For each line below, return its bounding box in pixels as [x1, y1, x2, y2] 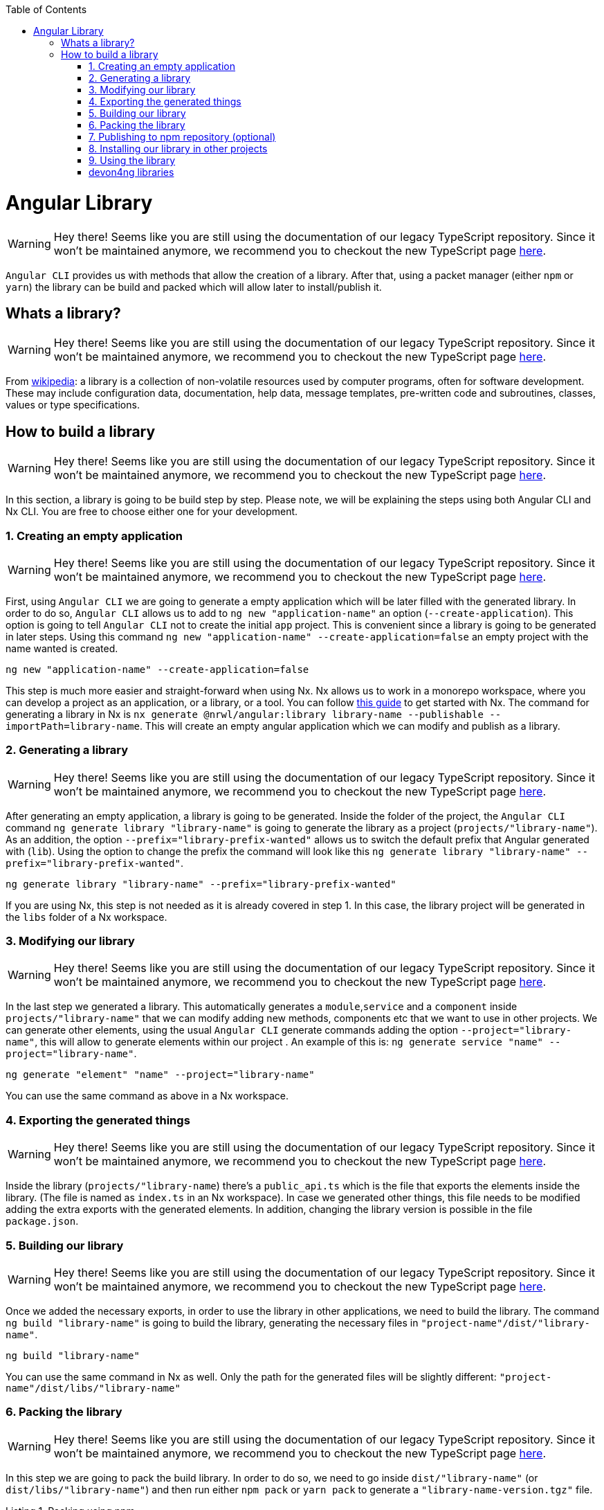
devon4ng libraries [89, 166, 174, 178]
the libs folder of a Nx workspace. [6, 910, 167, 923]
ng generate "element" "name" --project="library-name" [6, 1069, 315, 1081]
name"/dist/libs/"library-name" [6, 1382, 181, 1394]
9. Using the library [89, 154, 176, 166]
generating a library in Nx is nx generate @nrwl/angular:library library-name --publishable [6, 708, 484, 720]
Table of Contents [6, 3, 87, 15]
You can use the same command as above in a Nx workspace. [6, 1090, 289, 1102]
